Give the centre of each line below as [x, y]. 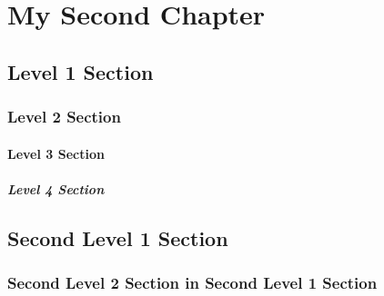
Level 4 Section [56, 188]
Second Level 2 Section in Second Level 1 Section [192, 283]
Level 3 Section [56, 153]
